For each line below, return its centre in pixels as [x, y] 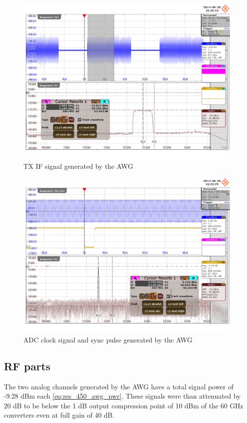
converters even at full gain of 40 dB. [59, 415]
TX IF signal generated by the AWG [78, 166]
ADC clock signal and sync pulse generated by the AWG [108, 339]
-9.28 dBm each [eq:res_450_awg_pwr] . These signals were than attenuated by [122, 396]
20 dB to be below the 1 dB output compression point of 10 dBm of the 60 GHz [124, 405]
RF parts [27, 366]
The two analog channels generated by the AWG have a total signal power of [119, 386]
